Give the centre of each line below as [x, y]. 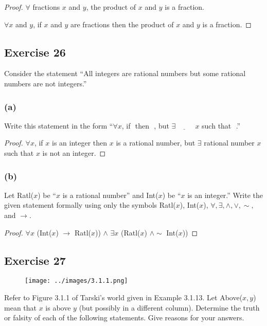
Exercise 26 [35, 52]
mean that [20, 307]
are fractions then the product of [122, 24]
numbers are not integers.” [46, 83]
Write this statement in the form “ [59, 125]
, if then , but [145, 125]
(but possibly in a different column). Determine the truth [169, 307]
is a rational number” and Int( [110, 195]
